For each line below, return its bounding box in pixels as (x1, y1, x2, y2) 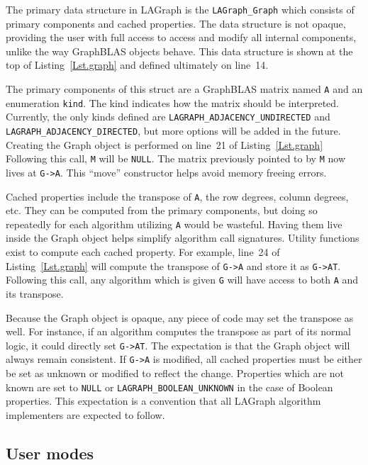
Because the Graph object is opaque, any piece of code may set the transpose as (6, 310, 354, 325)
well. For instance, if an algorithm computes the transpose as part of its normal (6, 324, 351, 339)
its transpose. (6, 286, 64, 301)
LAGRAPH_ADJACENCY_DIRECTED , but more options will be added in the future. (6, 123, 341, 138)
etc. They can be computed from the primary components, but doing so (6, 203, 318, 218)
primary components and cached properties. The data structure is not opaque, (6, 16, 346, 30)
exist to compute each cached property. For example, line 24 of (6, 245, 280, 259)
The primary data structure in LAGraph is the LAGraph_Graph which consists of (6, 2, 355, 16)
